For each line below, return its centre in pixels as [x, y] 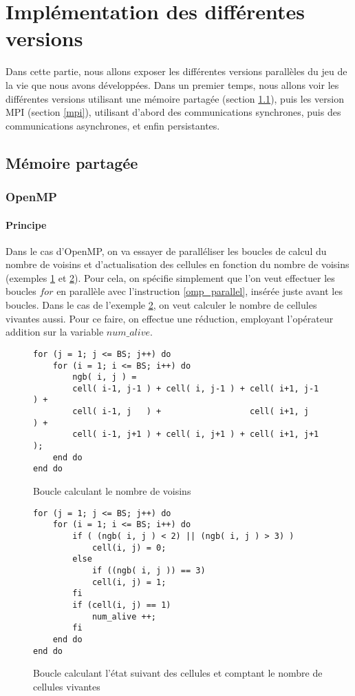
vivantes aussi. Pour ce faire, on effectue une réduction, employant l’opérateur [170, 318]
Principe [26, 224]
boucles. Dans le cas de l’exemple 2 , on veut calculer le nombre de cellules [161, 305]
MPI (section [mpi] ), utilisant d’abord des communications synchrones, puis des [173, 112]
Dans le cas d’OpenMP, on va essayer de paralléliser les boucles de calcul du [166, 250]
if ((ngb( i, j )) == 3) [149, 570]
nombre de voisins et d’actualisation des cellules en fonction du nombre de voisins [177, 264]
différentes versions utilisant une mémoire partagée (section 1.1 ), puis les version [175, 98]
